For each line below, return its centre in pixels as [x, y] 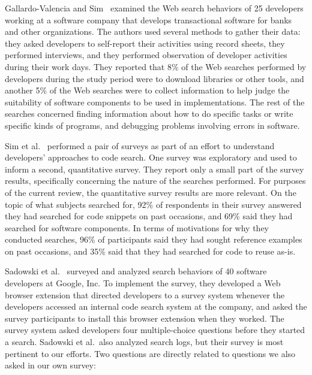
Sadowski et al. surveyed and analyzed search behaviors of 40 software [136, 271]
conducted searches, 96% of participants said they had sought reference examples [154, 239]
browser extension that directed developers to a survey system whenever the [145, 294]
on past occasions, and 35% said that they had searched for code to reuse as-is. [150, 251]
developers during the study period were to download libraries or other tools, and [154, 78]
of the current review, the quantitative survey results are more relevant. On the [151, 192]
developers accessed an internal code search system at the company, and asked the [156, 306]
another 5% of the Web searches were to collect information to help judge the [147, 90]
